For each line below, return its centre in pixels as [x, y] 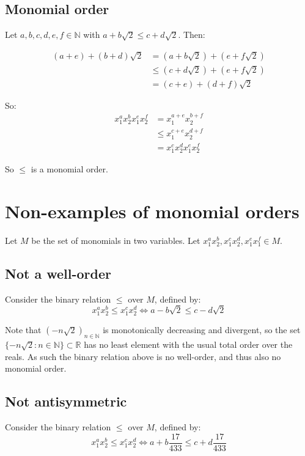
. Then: [192, 35]
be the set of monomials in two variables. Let [116, 240]
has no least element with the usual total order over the [188, 344]
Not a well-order [58, 273]
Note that [23, 330]
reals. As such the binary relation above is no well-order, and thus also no [143, 356]
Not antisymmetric [66, 401]
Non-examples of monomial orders [152, 211]
